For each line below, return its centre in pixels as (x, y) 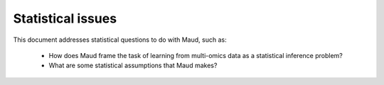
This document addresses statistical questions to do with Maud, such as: (120, 40)
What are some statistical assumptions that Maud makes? (133, 66)
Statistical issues (65, 18)
